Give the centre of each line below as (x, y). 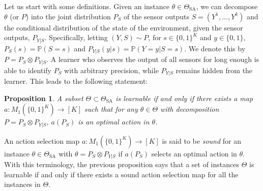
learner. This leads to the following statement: (76, 81)
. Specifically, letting (76, 37)
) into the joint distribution (68, 16)
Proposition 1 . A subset (44, 98)
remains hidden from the (214, 70)
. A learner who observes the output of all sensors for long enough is (153, 59)
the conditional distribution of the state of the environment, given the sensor (124, 27)
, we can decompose (227, 6)
